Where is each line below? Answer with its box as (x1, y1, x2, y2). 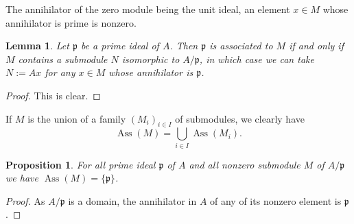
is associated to (209, 38, 273, 53)
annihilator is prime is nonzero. (5, 15, 137, 29)
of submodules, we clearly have (175, 111, 305, 125)
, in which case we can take (199, 51, 314, 66)
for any (45, 65, 75, 79)
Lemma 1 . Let (5, 38, 69, 53)
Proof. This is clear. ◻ (5, 88, 101, 102)
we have (5, 171, 38, 185)
